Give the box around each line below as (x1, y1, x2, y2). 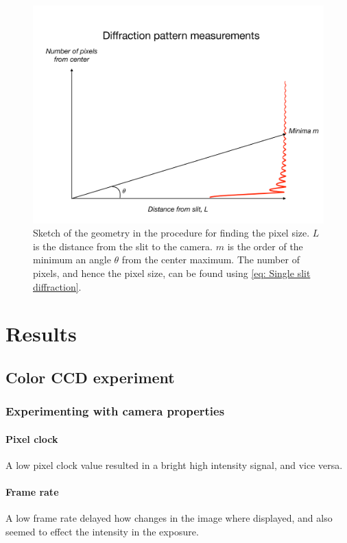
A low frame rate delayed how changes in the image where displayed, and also (5, 511, 333, 525)
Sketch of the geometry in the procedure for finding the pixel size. (33, 226, 310, 240)
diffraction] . (33, 279, 82, 293)
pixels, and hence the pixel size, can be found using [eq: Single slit (33, 265, 311, 280)
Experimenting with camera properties (5, 402, 225, 420)
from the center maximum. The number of (121, 252, 300, 267)
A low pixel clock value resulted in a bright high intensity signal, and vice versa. (5, 457, 343, 472)
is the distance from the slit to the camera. (33, 239, 213, 253)
